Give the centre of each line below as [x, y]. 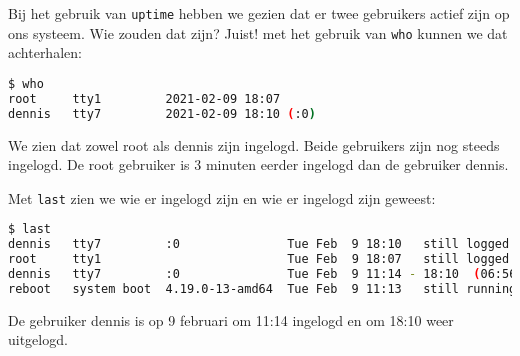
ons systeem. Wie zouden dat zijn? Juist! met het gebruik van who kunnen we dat [258, 32]
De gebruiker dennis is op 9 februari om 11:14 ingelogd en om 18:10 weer [231, 319]
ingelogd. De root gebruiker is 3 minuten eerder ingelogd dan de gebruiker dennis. [258, 164]
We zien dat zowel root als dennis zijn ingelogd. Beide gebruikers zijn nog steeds [254, 144]
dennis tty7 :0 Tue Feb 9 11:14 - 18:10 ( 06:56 [262, 274]
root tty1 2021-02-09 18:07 [144, 98]
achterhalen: [45, 52]
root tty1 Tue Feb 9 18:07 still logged [259, 259]
